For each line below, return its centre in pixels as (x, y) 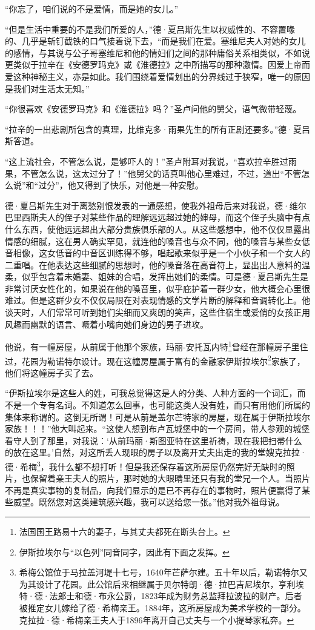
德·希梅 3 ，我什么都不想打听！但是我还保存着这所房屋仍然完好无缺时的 (146, 465)
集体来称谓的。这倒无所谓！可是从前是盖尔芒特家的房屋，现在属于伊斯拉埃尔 (157, 416)
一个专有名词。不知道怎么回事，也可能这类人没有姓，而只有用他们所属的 (166, 404)
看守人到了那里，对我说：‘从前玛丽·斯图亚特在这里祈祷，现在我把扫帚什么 (154, 440)
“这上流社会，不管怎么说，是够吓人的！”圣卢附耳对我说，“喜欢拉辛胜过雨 (151, 161)
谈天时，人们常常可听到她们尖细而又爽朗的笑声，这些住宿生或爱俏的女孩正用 (157, 312)
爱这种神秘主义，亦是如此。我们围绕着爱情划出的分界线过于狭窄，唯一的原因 (157, 76)
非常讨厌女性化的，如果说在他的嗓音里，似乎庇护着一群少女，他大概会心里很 (157, 288)
